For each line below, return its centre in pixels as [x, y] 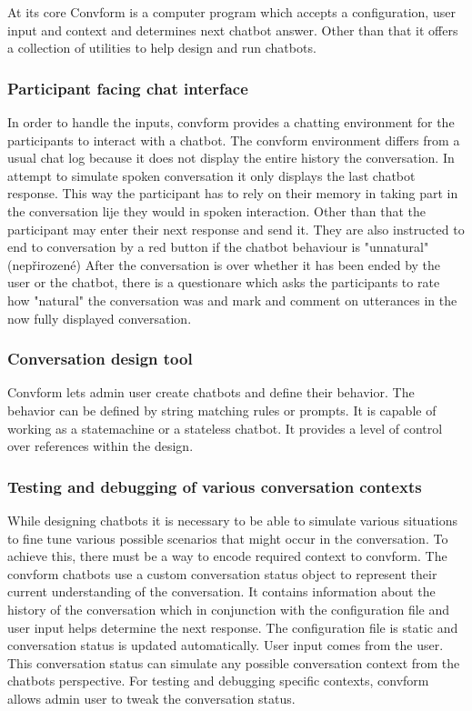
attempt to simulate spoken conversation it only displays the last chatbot [211, 175]
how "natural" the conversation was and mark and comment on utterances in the [232, 300]
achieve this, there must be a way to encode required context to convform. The [227, 556]
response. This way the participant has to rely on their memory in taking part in [233, 193]
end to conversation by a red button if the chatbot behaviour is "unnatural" [218, 247]
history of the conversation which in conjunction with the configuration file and [229, 609]
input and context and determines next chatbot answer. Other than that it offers [233, 30]
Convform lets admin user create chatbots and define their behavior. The [211, 392]
